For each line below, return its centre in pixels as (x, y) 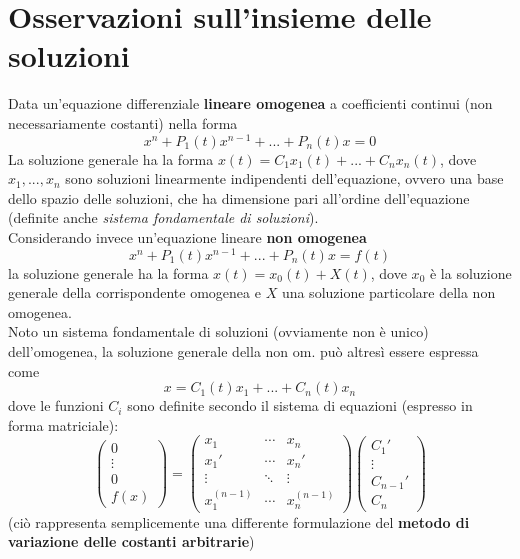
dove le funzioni (56, 405)
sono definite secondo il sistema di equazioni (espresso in (300, 405)
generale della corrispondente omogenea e (134, 292)
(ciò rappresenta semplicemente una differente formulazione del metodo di (239, 521)
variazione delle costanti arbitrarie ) (131, 541)
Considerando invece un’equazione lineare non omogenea (187, 236)
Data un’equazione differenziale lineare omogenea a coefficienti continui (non (250, 103)
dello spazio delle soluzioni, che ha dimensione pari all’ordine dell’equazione (239, 197)
